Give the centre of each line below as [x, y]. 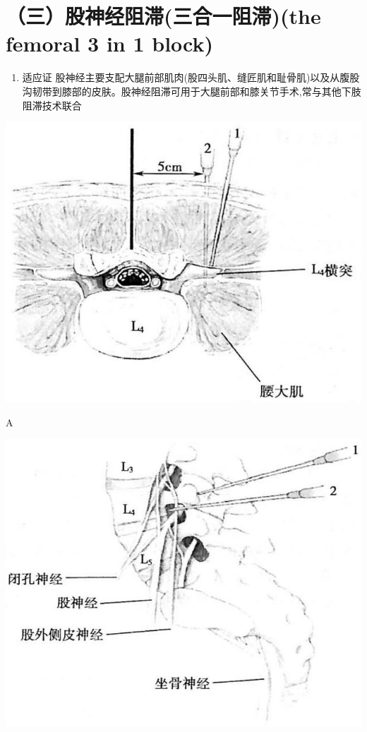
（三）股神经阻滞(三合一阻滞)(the [163, 16]
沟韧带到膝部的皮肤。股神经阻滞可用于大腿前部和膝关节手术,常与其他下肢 [192, 91]
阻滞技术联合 [52, 105]
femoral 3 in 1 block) [110, 43]
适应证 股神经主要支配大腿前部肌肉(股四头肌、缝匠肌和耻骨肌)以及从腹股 [191, 77]
